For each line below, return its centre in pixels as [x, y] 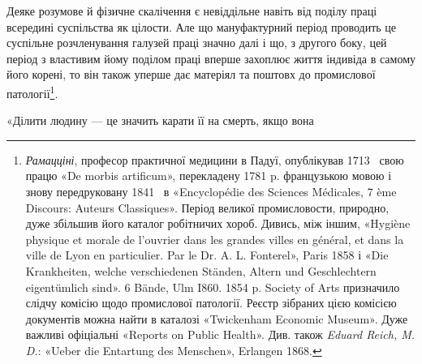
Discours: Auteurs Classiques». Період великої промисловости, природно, [207, 207]
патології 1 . [32, 92]
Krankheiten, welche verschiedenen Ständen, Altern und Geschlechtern [201, 270]
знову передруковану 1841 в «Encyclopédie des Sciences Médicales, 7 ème [211, 191]
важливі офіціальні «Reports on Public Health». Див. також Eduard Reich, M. [220, 334]
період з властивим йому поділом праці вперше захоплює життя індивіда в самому [211, 58]
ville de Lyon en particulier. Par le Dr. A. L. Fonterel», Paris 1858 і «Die [207, 255]
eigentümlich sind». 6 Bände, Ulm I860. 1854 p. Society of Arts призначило [213, 287]
